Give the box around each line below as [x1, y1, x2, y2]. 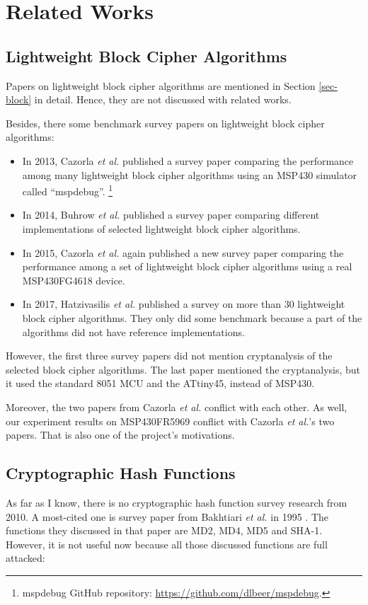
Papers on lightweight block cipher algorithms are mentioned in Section [6, 78, 316, 93]
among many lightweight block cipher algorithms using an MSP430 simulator [22, 167, 357, 182]
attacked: [6, 551, 45, 565]
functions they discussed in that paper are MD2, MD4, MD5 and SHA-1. [6, 523, 323, 538]
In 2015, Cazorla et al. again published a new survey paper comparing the [22, 245, 344, 260]
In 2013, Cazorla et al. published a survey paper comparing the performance [22, 153, 354, 168]
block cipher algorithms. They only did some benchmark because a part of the [22, 310, 362, 325]
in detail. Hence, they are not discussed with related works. [34, 92, 292, 107]
